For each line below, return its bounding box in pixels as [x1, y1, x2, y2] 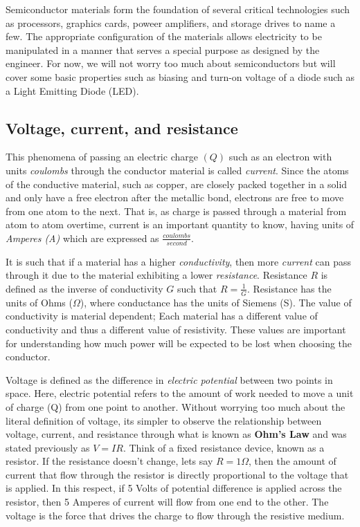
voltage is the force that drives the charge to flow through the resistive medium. [6, 508, 345, 522]
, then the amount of [249, 454, 336, 468]
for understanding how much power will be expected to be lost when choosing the [6, 335, 352, 350]
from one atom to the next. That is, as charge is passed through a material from [6, 203, 347, 218]
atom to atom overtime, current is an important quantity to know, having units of [6, 217, 354, 232]
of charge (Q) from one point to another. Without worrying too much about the [6, 399, 345, 414]
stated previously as [6, 440, 90, 454]
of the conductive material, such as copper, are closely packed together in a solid [6, 176, 348, 191]
